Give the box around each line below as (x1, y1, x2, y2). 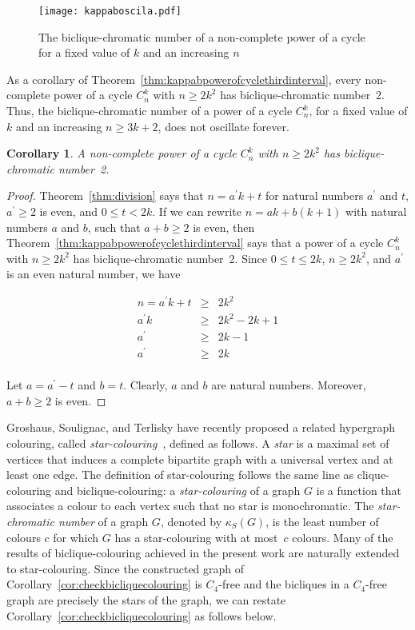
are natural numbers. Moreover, (211, 377, 366, 393)
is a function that (316, 481, 401, 498)
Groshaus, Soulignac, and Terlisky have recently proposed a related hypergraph (6, 419, 396, 436)
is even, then (193, 218, 255, 235)
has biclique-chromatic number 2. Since (73, 249, 268, 266)
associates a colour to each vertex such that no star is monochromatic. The (6, 497, 374, 514)
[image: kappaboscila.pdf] (38, 6, 182, 17)
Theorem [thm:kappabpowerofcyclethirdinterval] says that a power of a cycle (6, 234, 384, 251)
